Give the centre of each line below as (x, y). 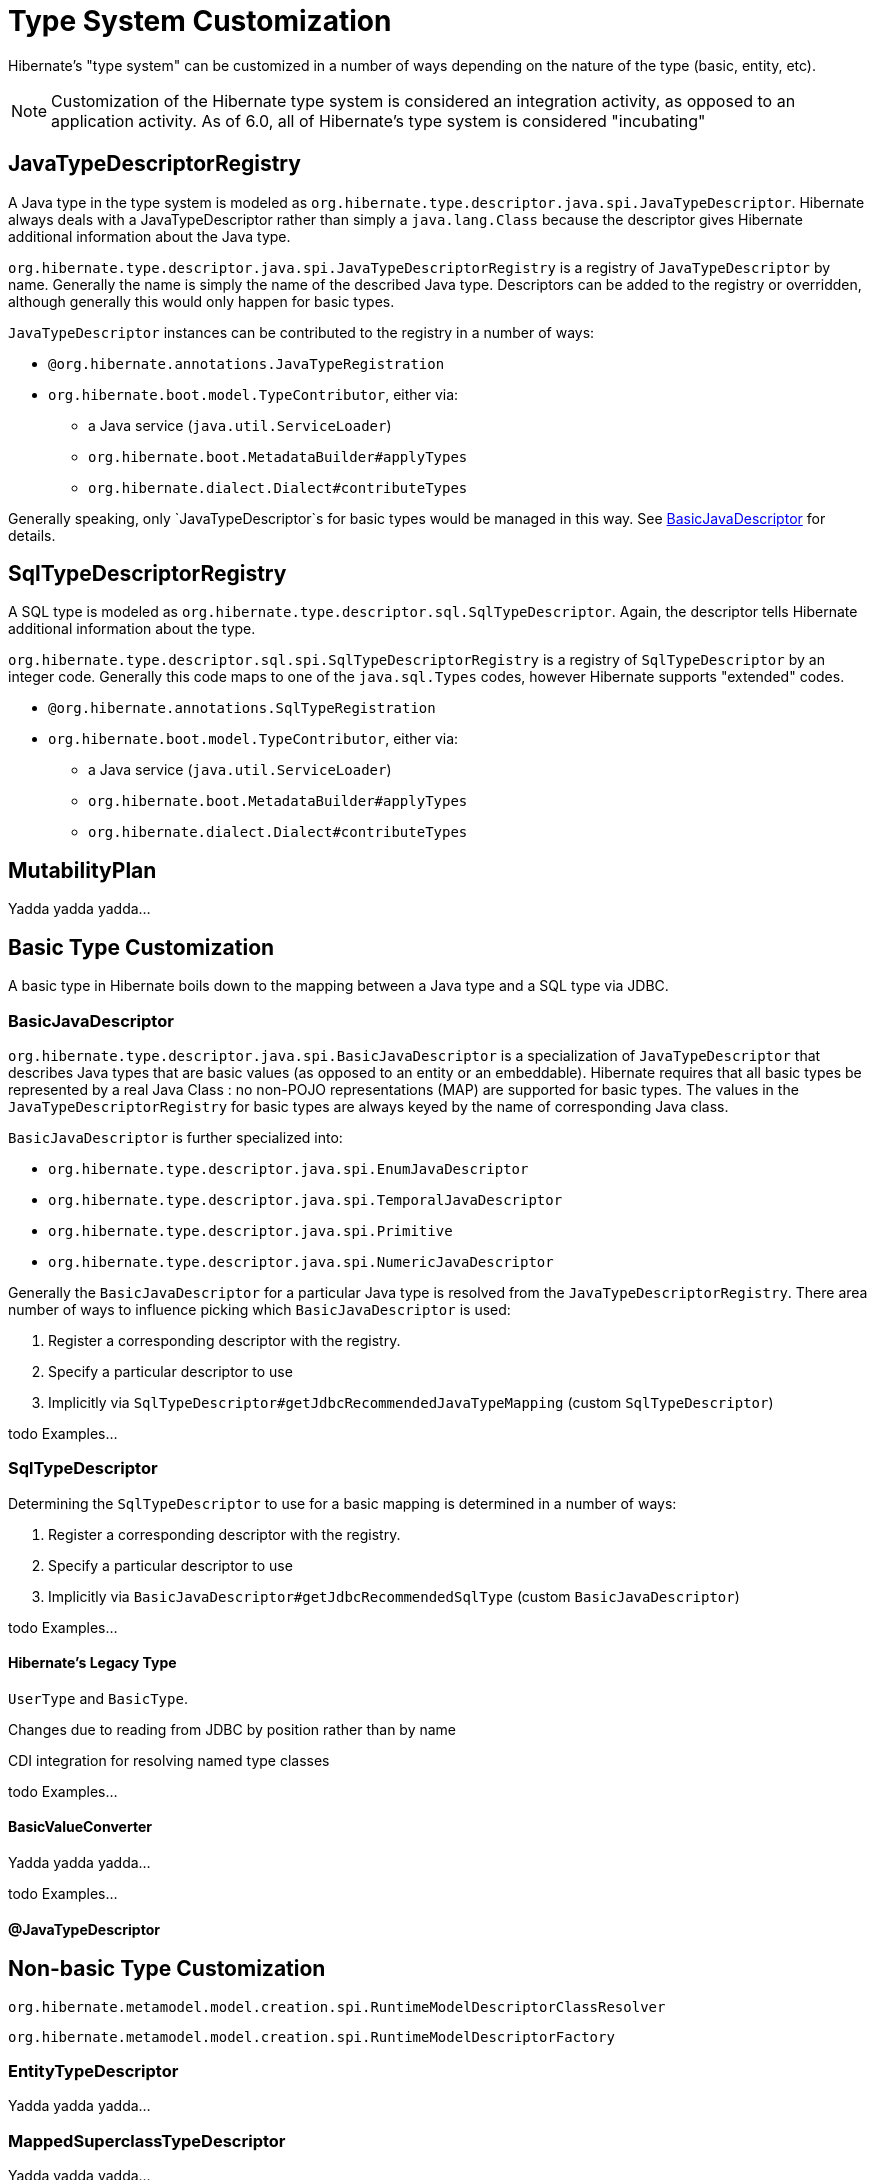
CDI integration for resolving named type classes (169, 1760)
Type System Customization (200, 21)
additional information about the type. (132, 629)
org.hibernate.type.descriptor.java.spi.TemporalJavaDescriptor (305, 1199)
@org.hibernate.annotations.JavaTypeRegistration (246, 363)
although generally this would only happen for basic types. (201, 301)
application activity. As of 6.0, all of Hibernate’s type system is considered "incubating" (378, 120)
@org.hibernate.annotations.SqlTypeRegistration (242, 708)
